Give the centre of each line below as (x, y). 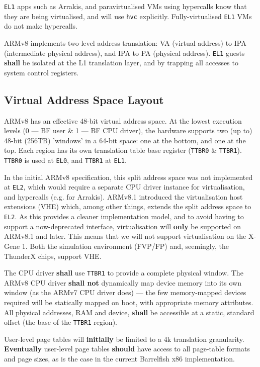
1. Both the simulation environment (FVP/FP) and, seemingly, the (125, 246)
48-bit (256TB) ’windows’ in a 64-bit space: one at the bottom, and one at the (125, 140)
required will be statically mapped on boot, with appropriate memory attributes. (129, 302)
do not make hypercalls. (41, 26)
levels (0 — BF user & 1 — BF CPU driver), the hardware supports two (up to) (128, 130)
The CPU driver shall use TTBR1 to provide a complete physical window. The (124, 273)
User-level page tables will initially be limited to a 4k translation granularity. (124, 339)
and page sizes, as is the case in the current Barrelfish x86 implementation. (119, 358)
